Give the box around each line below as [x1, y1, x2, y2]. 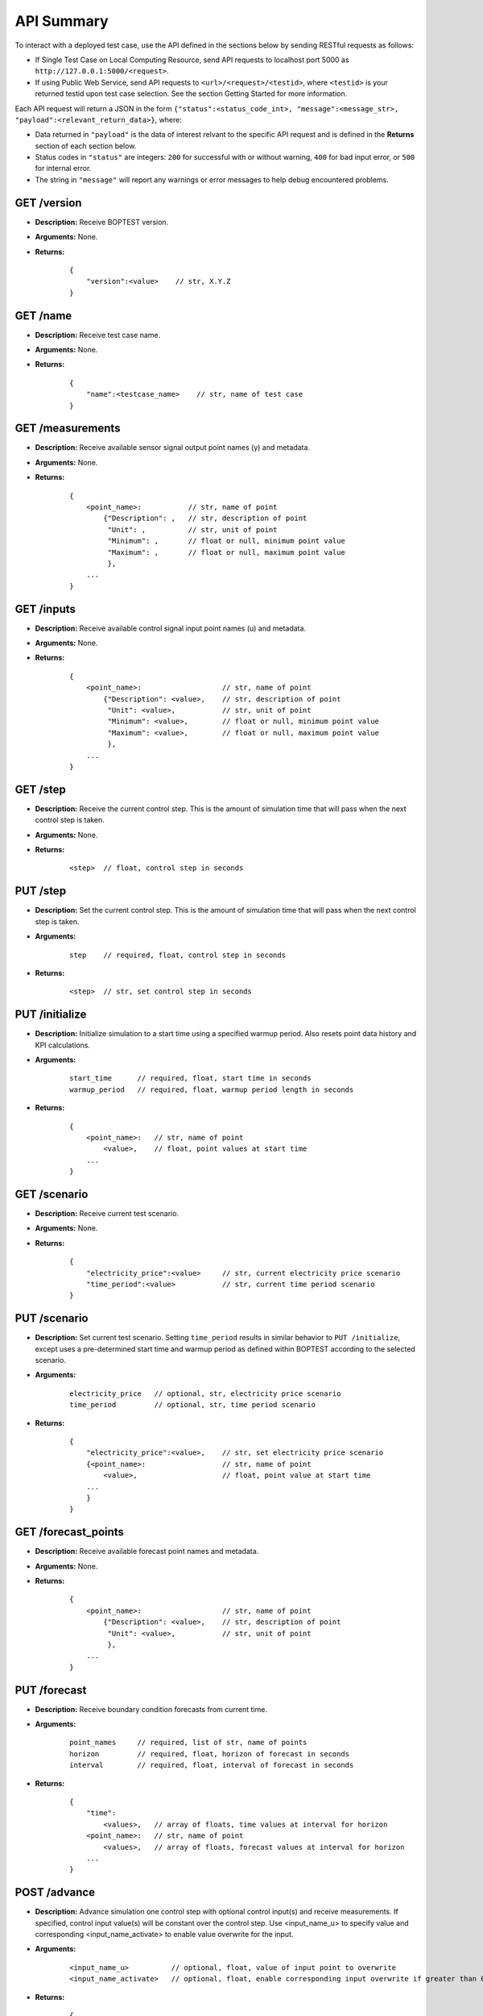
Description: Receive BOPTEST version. [35, 217, 169, 227]
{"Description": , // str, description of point [103, 514, 308, 523]
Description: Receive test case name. [35, 330, 161, 339]
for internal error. [35, 164, 92, 173]
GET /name [14, 309, 72, 323]
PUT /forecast [14, 1683, 87, 1697]
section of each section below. [35, 141, 137, 151]
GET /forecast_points [14, 1525, 125, 1539]
